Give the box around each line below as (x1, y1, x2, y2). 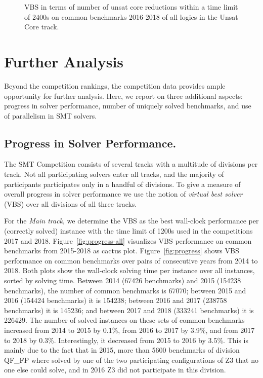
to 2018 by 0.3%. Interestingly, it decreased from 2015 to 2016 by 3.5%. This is (4, 334, 248, 345)
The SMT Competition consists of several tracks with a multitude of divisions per (4, 159, 258, 169)
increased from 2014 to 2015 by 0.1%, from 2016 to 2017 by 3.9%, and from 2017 (4, 324, 255, 335)
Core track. (24, 21, 59, 32)
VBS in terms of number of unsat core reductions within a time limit (24, 2, 238, 12)
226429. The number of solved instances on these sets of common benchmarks (4, 315, 245, 325)
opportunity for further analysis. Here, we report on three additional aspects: (4, 90, 243, 101)
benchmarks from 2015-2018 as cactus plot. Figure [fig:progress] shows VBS (4, 245, 239, 256)
